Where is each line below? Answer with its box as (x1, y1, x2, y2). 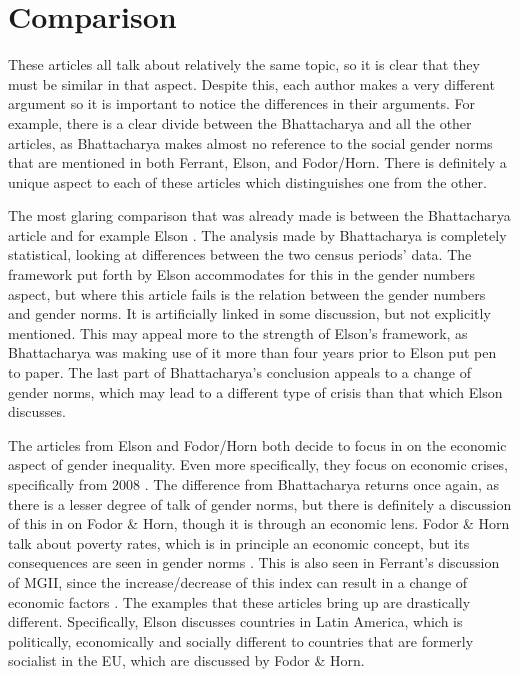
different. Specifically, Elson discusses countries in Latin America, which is (8, 611, 463, 632)
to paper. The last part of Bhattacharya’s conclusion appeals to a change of (8, 362, 472, 383)
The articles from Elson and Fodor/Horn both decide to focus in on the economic (8, 434, 507, 455)
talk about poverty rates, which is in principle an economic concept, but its (8, 532, 470, 553)
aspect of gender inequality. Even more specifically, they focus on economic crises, (8, 454, 509, 475)
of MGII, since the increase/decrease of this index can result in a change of (8, 571, 468, 592)
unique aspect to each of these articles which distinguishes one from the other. (8, 171, 487, 192)
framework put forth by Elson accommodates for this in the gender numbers (8, 264, 476, 285)
